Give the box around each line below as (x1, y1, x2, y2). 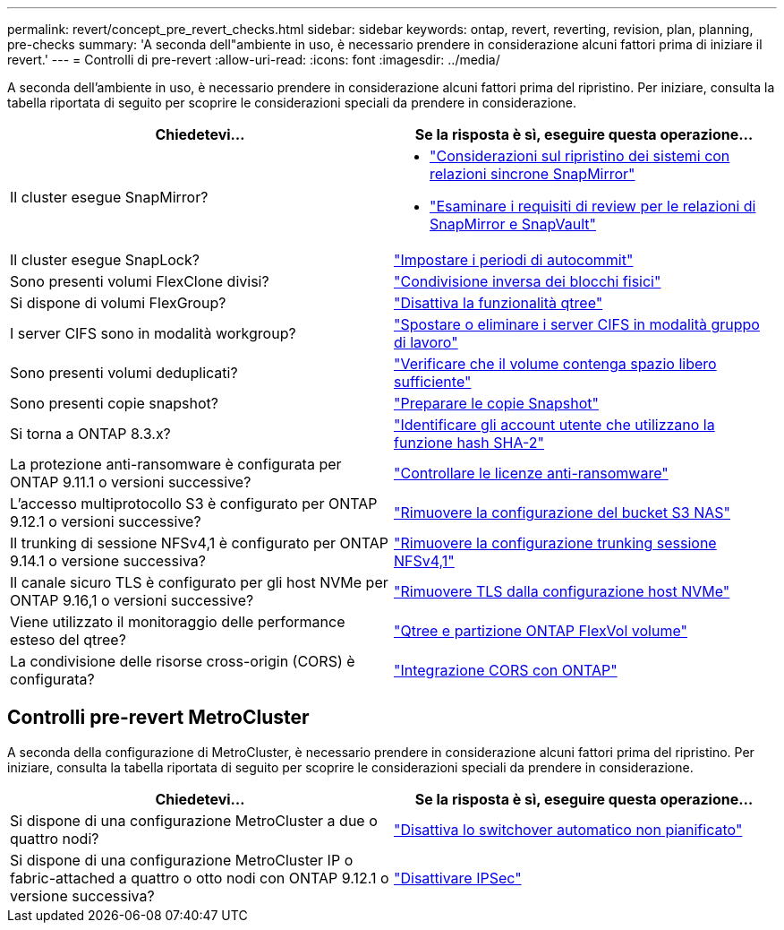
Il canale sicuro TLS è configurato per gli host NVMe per (10, 573, 388, 591)
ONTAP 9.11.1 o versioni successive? (10, 473, 251, 491)
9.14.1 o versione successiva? (10, 552, 206, 570)
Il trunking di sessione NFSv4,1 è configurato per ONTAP (10, 534, 389, 552)
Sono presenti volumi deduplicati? (10, 364, 238, 382)
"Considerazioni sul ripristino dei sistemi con (430, 147, 730, 165)
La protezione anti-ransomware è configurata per (10, 455, 342, 473)
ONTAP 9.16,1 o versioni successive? (10, 591, 254, 609)
